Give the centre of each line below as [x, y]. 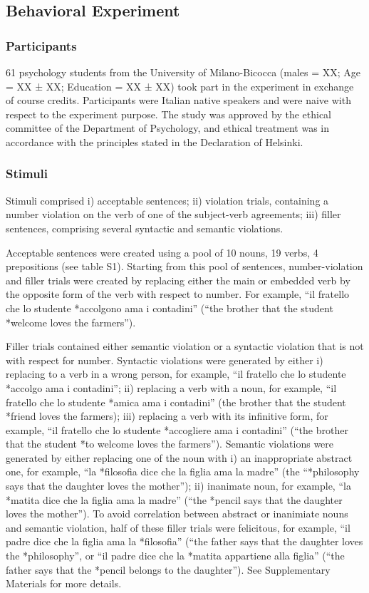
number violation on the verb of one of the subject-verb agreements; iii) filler [173, 214]
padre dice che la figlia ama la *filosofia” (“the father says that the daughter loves [184, 541]
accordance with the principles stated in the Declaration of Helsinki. [155, 141]
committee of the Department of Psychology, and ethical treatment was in [168, 128]
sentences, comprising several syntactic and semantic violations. [145, 228]
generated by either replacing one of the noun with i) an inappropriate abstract [179, 457]
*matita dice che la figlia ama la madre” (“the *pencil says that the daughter [174, 499]
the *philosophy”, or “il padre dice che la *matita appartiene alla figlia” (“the [175, 556]
